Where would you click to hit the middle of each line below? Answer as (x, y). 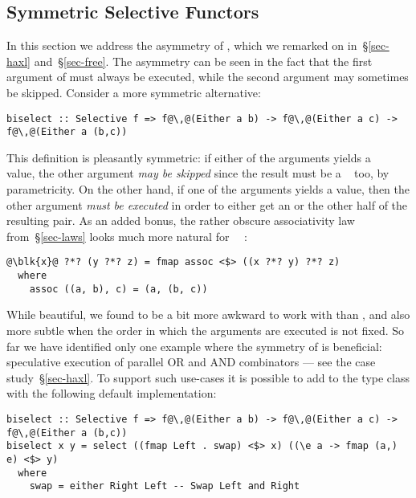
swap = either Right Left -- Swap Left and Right (165, 486)
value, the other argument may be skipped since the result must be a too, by (198, 173)
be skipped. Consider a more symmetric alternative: (134, 92)
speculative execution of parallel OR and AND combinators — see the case (191, 362)
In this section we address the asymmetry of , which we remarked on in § (188, 45)
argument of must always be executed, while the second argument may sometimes (208, 77)
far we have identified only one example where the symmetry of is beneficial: (194, 346)
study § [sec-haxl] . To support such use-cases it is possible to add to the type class (208, 377)
